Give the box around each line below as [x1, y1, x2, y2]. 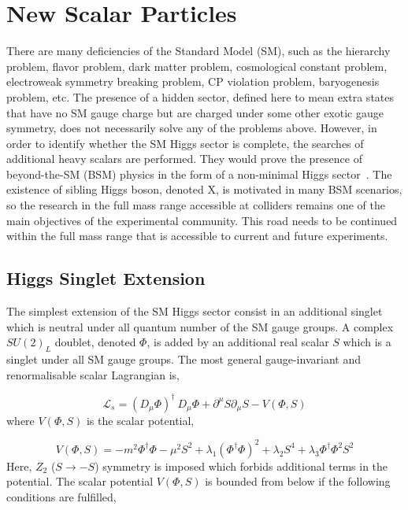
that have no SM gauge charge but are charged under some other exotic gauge [6, 104, 384, 120]
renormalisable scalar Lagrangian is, [6, 366, 180, 382]
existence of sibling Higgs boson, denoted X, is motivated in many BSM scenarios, [6, 181, 402, 198]
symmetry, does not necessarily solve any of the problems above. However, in [6, 120, 377, 136]
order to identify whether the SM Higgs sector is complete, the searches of [6, 135, 364, 151]
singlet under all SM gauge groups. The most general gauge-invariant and [6, 351, 361, 368]
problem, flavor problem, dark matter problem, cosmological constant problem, [6, 57, 388, 74]
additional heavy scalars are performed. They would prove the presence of [6, 150, 362, 167]
